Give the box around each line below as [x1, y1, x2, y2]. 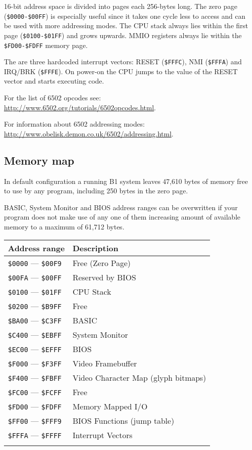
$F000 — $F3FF [8, 357, 62, 369]
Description [72, 242, 119, 254]
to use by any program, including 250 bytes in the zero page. [4, 185, 188, 196]
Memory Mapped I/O [72, 400, 148, 412]
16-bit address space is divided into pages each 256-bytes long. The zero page [4, 1, 238, 11]
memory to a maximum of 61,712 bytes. [4, 222, 125, 232]
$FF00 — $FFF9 [8, 414, 62, 426]
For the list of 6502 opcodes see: [4, 92, 101, 103]
